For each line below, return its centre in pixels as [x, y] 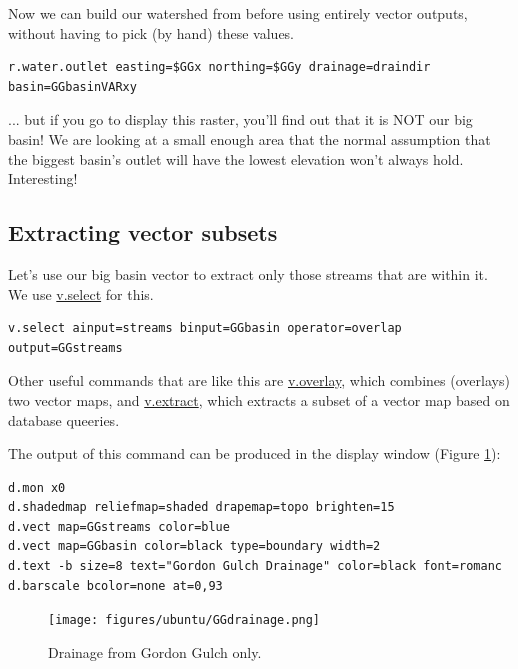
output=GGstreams [65, 347]
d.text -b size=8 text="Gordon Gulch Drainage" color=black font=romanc [255, 566]
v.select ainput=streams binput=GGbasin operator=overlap [205, 328]
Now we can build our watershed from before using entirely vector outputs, [238, 13]
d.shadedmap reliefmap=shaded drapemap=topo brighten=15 [201, 507]
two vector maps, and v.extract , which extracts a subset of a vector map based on [259, 399]
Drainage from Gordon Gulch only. [155, 651]
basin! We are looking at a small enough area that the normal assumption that [249, 138]
